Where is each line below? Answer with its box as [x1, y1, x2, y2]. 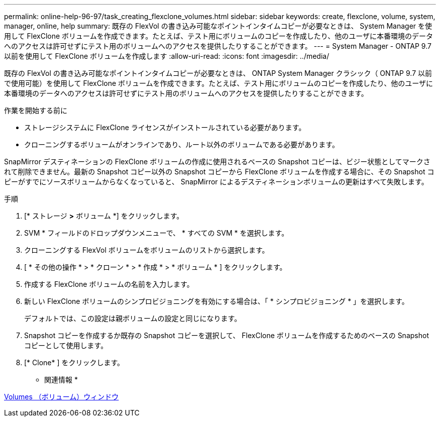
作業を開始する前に [4, 106, 67, 115]
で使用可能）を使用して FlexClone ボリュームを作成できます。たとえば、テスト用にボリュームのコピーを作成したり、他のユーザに [4, 79, 433, 87]
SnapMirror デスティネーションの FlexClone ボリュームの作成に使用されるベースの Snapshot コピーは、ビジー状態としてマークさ [4, 157, 430, 166]
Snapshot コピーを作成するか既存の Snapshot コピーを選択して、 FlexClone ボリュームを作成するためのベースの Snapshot [24, 331, 429, 340]
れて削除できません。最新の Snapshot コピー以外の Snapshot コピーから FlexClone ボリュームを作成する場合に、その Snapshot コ [4, 167, 434, 176]
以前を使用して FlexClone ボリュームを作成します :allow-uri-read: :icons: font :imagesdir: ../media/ [4, 52, 329, 60]
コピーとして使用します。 [24, 341, 108, 350]
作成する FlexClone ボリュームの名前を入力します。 [24, 280, 194, 288]
